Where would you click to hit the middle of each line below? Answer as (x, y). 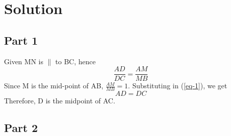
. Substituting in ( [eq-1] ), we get (178, 86)
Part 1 (21, 40)
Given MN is (24, 61)
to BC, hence (75, 61)
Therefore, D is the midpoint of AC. (60, 101)
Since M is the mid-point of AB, (54, 86)
